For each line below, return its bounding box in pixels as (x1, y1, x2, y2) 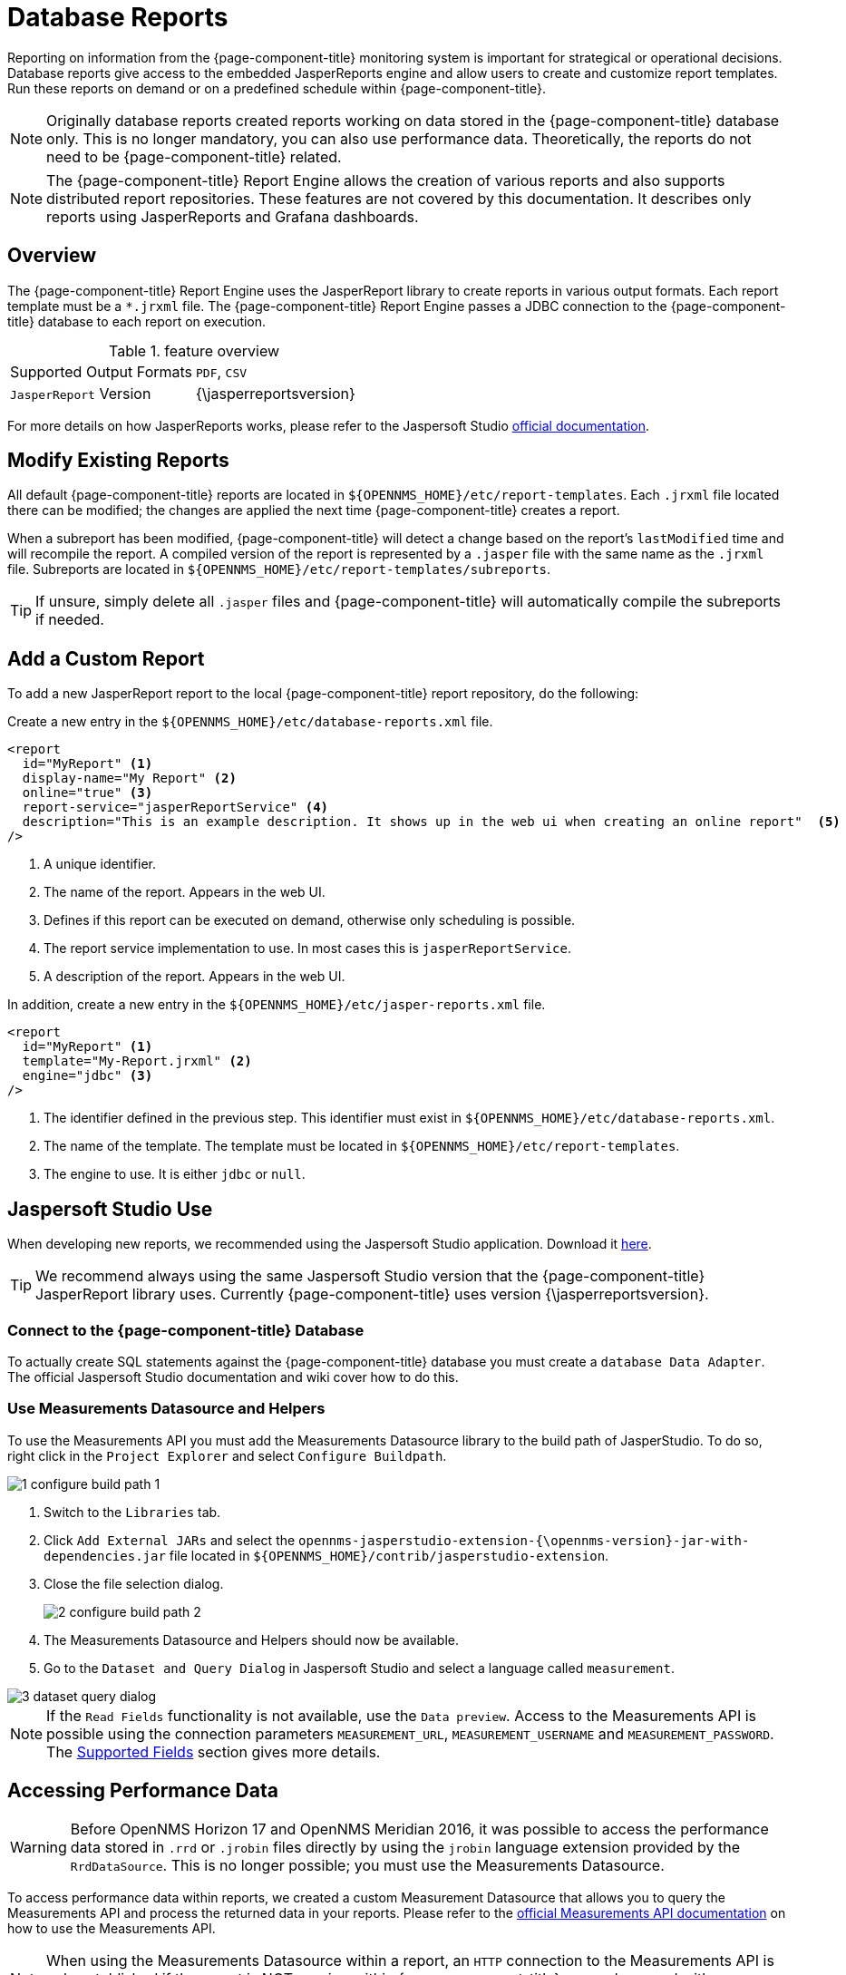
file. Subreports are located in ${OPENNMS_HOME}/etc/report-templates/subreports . (7, 561, 551, 578)
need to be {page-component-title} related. (46, 147, 342, 166)
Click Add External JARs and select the (44, 1532, 296, 1548)
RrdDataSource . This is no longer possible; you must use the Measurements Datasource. (70, 1856, 665, 1875)
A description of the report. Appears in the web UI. (44, 968, 345, 985)
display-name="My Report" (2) (22, 771, 237, 786)
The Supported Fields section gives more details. (46, 1742, 381, 1761)
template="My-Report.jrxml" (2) (22, 1054, 252, 1069)
